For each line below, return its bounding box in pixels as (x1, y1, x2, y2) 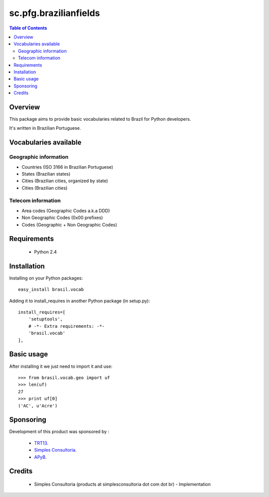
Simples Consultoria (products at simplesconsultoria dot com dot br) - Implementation (34, 482, 211, 487)
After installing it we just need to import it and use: (9, 363, 113, 369)
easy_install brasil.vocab (18, 287, 84, 292)
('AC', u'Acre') (18, 403, 58, 409)
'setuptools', (28, 316, 63, 322)
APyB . (34, 454, 47, 460)
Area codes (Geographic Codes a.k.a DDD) (21, 208, 110, 214)
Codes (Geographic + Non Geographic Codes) (21, 222, 117, 228)
